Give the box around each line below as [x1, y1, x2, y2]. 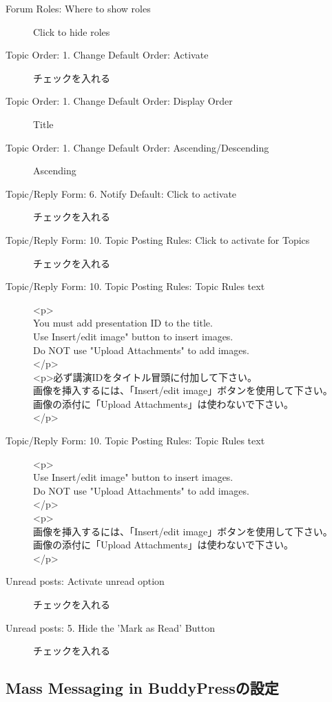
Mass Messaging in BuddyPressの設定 [6, 677, 279, 699]
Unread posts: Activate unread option [6, 574, 165, 588]
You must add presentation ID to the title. [33, 316, 213, 330]
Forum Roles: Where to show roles [6, 1, 151, 15]
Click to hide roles [33, 24, 110, 39]
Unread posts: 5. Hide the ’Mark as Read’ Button [6, 620, 216, 634]
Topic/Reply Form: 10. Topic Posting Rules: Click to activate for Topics [6, 232, 310, 247]
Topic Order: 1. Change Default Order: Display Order [6, 94, 233, 108]
